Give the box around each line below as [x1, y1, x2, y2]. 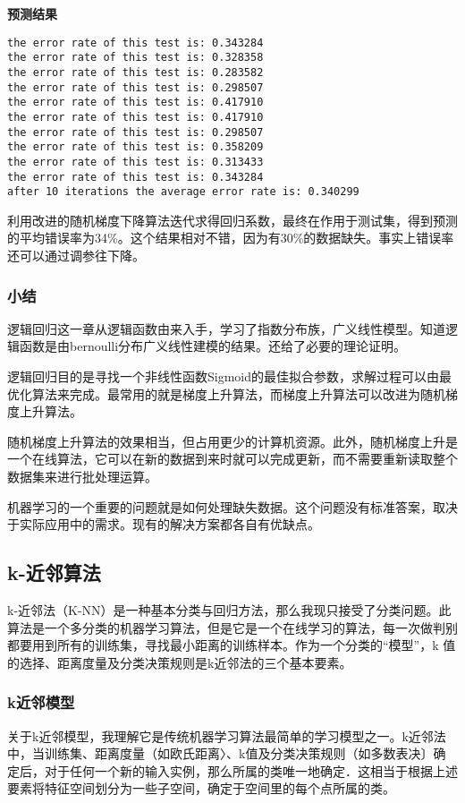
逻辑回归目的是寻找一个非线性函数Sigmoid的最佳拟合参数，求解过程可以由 [7, 367, 440, 385]
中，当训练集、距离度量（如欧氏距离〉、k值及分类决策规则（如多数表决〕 [7, 744, 434, 763]
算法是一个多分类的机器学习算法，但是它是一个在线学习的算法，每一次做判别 [7, 618, 458, 636]
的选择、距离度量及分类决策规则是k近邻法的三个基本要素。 [7, 653, 352, 671]
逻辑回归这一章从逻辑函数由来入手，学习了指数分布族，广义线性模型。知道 [7, 319, 445, 337]
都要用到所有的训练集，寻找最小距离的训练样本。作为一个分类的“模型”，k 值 [7, 636, 456, 654]
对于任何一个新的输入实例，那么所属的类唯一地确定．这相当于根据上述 [44, 761, 458, 780]
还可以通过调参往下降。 [7, 246, 145, 264]
